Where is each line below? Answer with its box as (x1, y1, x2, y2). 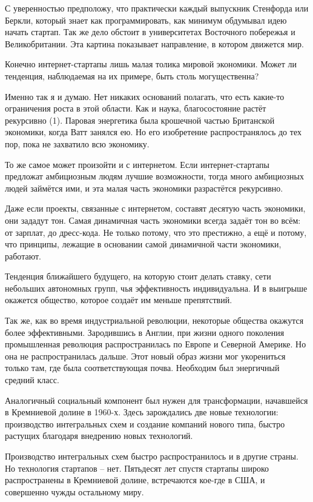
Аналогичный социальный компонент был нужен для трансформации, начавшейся (5, 393, 308, 406)
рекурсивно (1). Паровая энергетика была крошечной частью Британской (5, 113, 275, 126)
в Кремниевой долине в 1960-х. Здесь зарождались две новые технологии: (5, 406, 278, 418)
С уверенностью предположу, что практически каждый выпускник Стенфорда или (5, 2, 309, 14)
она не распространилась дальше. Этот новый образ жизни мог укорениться (5, 349, 286, 362)
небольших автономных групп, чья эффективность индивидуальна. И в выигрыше (5, 281, 308, 294)
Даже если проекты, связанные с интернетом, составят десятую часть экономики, (5, 202, 306, 215)
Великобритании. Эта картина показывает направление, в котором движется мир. (5, 37, 304, 50)
